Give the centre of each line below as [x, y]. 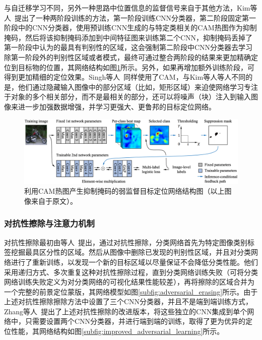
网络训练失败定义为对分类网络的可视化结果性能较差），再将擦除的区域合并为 [129, 282]
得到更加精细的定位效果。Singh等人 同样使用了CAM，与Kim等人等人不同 [125, 77]
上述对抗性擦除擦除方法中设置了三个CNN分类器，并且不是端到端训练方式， [128, 301]
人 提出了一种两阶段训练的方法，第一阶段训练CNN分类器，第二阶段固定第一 [130, 17]
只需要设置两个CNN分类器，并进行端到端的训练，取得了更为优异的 [135, 321]
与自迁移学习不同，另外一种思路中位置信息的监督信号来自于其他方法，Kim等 [131, 8]
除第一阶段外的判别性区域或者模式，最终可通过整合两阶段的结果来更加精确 [127, 57]
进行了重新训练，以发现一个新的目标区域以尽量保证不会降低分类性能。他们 [134, 262]
